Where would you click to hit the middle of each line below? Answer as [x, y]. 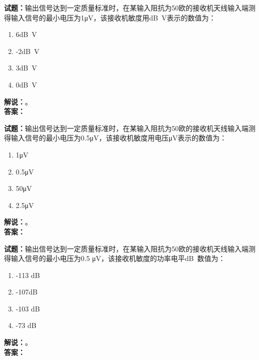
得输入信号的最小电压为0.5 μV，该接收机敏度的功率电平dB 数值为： [115, 258]
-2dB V [27, 51]
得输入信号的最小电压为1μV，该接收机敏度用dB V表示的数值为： [110, 17]
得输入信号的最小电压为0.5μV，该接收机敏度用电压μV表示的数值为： [115, 138]
